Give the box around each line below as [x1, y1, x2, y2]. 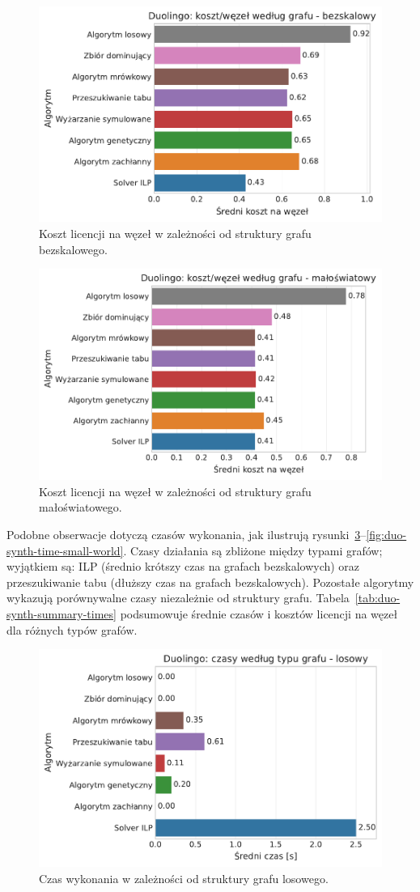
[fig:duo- [366, 526, 407, 542]
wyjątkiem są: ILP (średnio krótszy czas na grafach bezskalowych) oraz [6, 558, 360, 575]
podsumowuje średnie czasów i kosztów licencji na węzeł [120, 605, 398, 622]
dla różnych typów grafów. [6, 621, 138, 638]
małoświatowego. [39, 499, 122, 516]
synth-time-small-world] [6, 542, 124, 559]
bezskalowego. [39, 240, 108, 257]
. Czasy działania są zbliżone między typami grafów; [123, 542, 383, 559]
